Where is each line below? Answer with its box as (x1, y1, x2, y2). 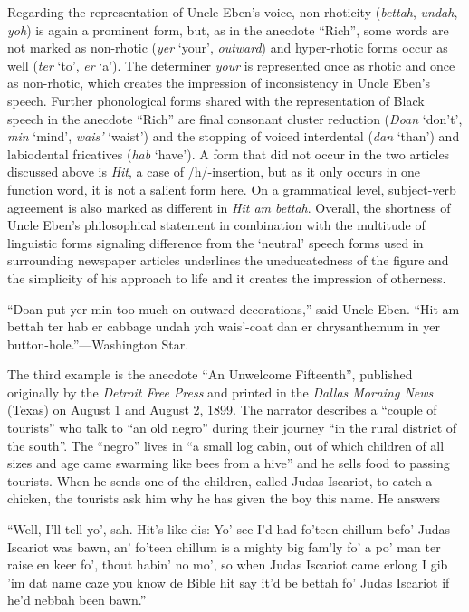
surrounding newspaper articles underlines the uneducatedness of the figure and (7, 251, 449, 270)
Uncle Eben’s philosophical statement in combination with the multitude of (7, 215, 426, 234)
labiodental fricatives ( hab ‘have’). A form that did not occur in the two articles (7, 144, 450, 163)
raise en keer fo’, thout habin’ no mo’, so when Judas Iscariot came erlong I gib (7, 555, 448, 574)
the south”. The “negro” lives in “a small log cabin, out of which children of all (7, 435, 445, 454)
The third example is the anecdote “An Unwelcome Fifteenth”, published (7, 365, 413, 384)
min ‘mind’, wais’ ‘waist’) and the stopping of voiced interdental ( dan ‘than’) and (7, 127, 460, 146)
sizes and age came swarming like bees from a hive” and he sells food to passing (7, 454, 450, 473)
